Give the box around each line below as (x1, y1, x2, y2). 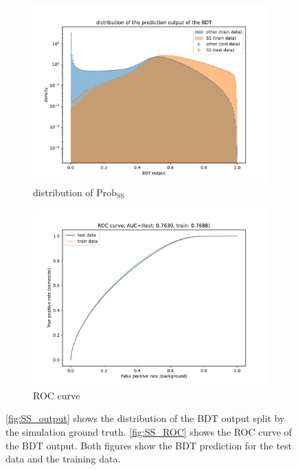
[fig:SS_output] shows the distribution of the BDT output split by (5, 411, 285, 425)
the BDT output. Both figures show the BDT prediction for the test (5, 438, 293, 452)
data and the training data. (5, 451, 121, 466)
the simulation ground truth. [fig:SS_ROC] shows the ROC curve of (5, 424, 292, 438)
